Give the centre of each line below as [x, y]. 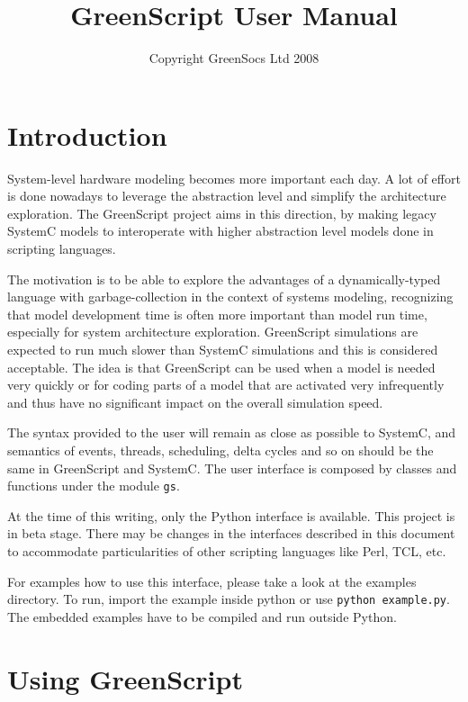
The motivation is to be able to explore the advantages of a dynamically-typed [224, 279]
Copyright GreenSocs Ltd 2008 [234, 58]
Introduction [87, 135]
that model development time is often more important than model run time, [217, 314]
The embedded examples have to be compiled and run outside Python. [202, 616]
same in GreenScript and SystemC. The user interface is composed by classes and [232, 468]
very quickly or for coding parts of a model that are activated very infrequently [226, 385]
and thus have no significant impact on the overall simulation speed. [195, 402]
